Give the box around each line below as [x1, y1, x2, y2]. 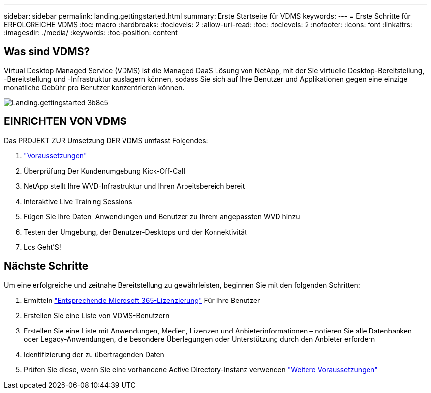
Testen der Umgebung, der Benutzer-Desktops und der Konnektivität [24, 227, 247, 236]
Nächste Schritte [4, 260, 89, 272]
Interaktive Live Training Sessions [24, 197, 132, 206]
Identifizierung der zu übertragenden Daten [24, 350, 164, 359]
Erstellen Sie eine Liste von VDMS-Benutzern [24, 311, 170, 320]
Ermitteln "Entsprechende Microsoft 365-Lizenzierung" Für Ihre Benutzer [24, 296, 260, 304]
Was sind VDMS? [4, 45, 90, 58]
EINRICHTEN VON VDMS [4, 115, 127, 128]
